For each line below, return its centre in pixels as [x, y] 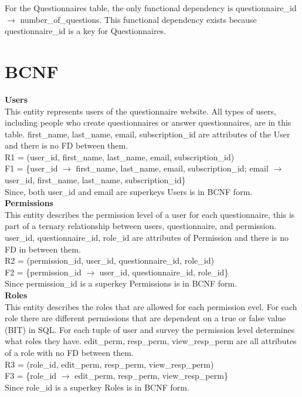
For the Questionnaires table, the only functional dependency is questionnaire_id [151, 8]
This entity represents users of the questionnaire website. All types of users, [140, 111]
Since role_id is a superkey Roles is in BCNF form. [97, 387]
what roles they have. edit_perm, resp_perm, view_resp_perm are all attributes [151, 341]
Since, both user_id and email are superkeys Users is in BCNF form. [129, 191]
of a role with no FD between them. [69, 352]
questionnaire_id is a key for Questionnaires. [86, 31]
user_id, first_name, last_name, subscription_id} [95, 180]
